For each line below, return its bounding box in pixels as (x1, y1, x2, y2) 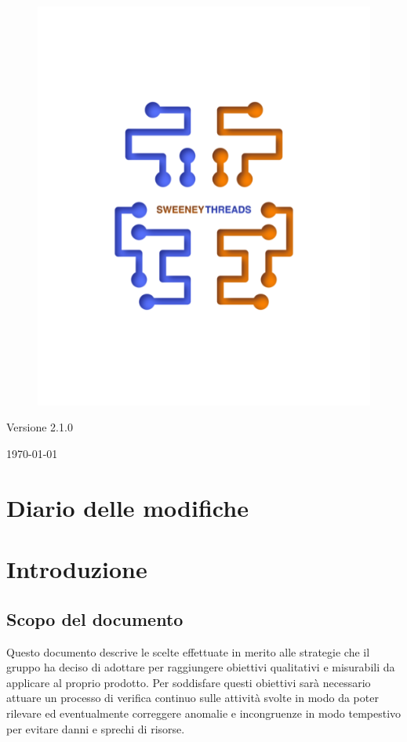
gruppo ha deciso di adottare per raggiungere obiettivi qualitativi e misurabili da (6, 659, 395, 675)
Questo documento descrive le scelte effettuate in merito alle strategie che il (6, 643, 370, 660)
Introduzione (6, 553, 147, 585)
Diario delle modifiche (6, 491, 249, 523)
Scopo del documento (6, 606, 184, 631)
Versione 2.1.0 (6, 419, 73, 435)
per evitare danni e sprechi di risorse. (6, 720, 185, 737)
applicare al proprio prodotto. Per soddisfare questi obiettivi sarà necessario (6, 674, 371, 690)
